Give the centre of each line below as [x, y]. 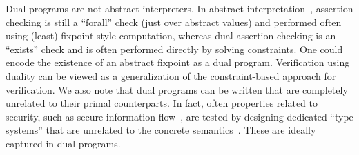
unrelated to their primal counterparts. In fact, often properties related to [162, 103]
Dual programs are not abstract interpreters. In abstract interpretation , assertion [179, 8]
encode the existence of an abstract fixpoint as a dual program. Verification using [178, 62]
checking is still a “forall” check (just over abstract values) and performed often [174, 22]
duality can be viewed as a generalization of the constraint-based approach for [171, 75]
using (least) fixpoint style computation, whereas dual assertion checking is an [171, 35]
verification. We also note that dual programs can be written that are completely [177, 89]
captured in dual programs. [63, 143]
